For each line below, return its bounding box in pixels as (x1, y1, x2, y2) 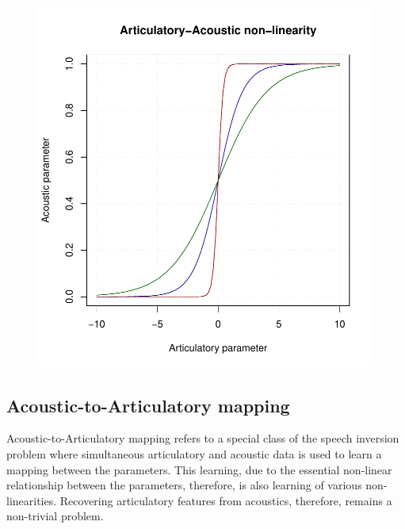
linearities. (6, 492, 57, 508)
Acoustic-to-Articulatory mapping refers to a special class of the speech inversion (6, 430, 399, 447)
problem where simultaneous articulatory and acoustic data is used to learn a (6, 445, 382, 462)
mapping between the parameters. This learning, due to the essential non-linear (6, 461, 392, 477)
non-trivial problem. (6, 508, 104, 524)
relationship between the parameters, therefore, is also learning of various (6, 477, 362, 493)
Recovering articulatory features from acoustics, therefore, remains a (59, 492, 392, 508)
